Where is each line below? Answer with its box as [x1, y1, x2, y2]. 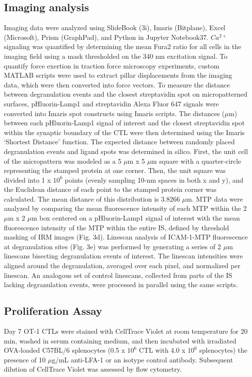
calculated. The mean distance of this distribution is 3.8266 [4, 193, 180, 204]
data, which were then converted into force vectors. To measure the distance [4, 79, 230, 89]
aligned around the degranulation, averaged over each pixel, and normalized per [4, 260, 240, 271]
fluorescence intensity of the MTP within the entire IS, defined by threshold [4, 222, 229, 232]
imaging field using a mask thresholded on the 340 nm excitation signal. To [4, 51, 228, 61]
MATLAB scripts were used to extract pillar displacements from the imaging [4, 70, 233, 80]
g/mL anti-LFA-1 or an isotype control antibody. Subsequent [52, 354, 233, 364]
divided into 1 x [4, 174, 51, 185]
